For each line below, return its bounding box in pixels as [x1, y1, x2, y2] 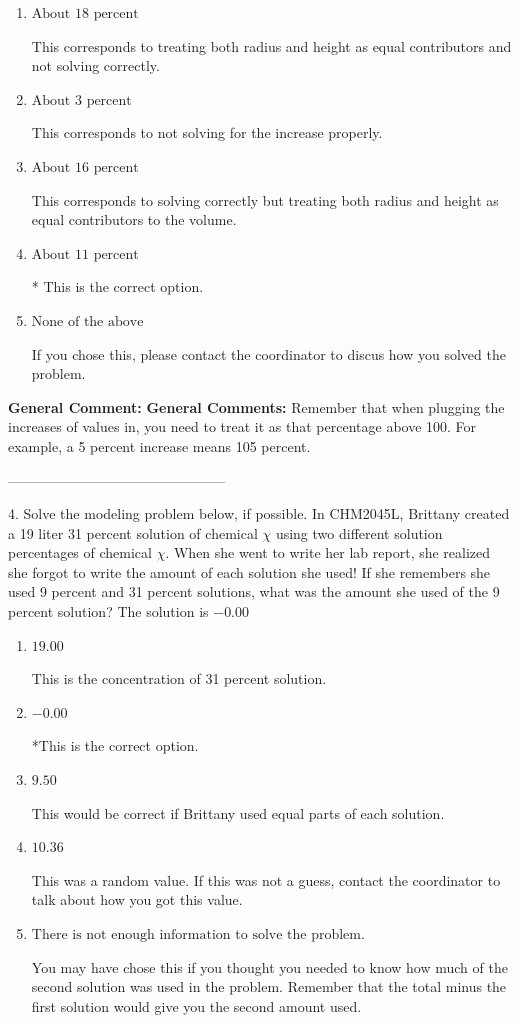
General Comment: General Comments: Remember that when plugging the [8, 396, 505, 417]
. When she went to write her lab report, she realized [165, 542, 491, 563]
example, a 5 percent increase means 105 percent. [8, 435, 311, 456]
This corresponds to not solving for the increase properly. [31, 122, 383, 143]
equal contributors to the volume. [31, 209, 237, 230]
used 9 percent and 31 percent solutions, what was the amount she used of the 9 [8, 581, 500, 602]
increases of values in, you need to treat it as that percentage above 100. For [8, 416, 477, 437]
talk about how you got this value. [31, 889, 243, 910]
